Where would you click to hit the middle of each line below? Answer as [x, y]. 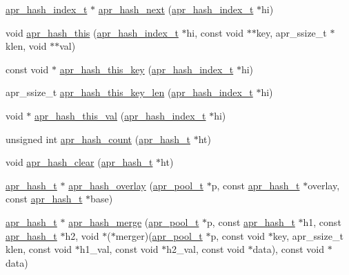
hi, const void [215, 32]
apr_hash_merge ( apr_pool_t [134, 221]
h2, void [82, 235]
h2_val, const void [206, 249]
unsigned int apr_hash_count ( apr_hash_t [98, 139]
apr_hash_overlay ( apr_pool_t [136, 185]
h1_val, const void [119, 249]
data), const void [288, 249]
